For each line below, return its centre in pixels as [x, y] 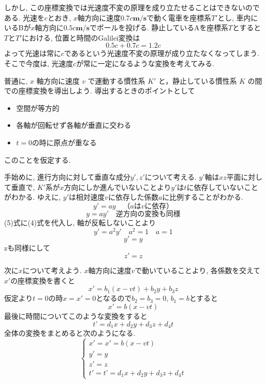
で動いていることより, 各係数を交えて [198, 270]
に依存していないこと [222, 187]
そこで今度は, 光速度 [39, 63]
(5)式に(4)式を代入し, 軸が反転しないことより [80, 222]
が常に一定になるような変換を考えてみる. [145, 63]
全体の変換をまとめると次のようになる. [70, 333]
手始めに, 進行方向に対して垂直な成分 [67, 177]
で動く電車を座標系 [179, 17]
